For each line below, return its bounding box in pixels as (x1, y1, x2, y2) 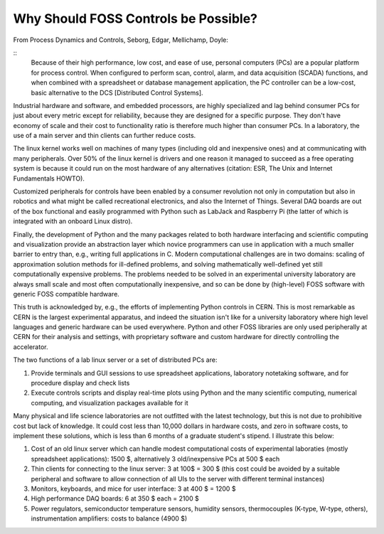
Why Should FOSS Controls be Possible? (13, 11, 257, 26)
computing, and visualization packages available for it (31, 398, 188, 407)
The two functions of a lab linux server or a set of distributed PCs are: (13, 356, 218, 364)
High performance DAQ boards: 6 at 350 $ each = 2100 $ (31, 494, 199, 503)
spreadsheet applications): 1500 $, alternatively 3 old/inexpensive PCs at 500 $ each (31, 454, 280, 463)
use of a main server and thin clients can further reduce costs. (13, 132, 196, 140)
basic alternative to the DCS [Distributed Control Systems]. (31, 88, 203, 97)
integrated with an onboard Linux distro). (13, 217, 133, 225)
